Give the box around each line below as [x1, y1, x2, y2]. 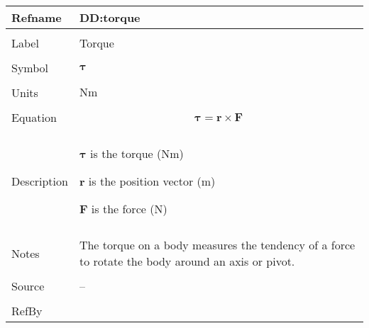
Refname [11, 9, 62, 26]
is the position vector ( [88, 173, 202, 189]
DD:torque [79, 9, 141, 26]
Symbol [11, 60, 49, 76]
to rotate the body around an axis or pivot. [79, 253, 295, 269]
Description [11, 173, 68, 189]
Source [11, 278, 45, 294]
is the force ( [91, 200, 155, 217]
